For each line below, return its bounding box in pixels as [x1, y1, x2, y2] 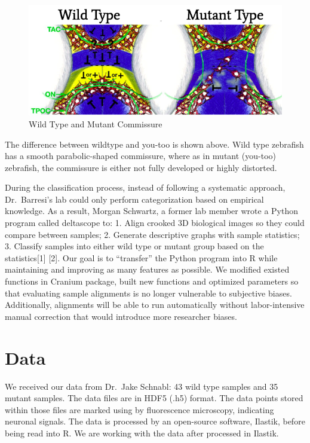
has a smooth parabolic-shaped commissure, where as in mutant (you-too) [5, 149, 277, 162]
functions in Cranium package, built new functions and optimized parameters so [5, 275, 299, 288]
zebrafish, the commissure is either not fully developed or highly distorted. [5, 161, 277, 173]
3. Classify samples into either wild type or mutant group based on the [5, 240, 264, 252]
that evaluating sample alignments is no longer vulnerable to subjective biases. [5, 286, 292, 299]
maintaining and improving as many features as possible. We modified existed [5, 263, 290, 276]
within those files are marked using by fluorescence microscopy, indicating [5, 403, 274, 415]
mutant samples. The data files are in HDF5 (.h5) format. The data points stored [5, 392, 303, 404]
